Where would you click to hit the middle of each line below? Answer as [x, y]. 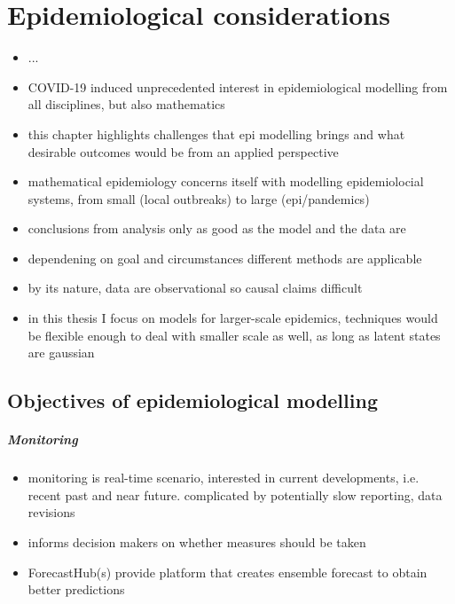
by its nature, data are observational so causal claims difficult [195, 288]
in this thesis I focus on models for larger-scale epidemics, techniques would [233, 318]
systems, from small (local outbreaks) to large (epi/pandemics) [199, 198]
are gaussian [61, 353]
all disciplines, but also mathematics [126, 104]
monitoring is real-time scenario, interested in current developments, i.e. [224, 478]
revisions [51, 512]
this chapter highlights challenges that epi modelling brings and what [216, 133]
